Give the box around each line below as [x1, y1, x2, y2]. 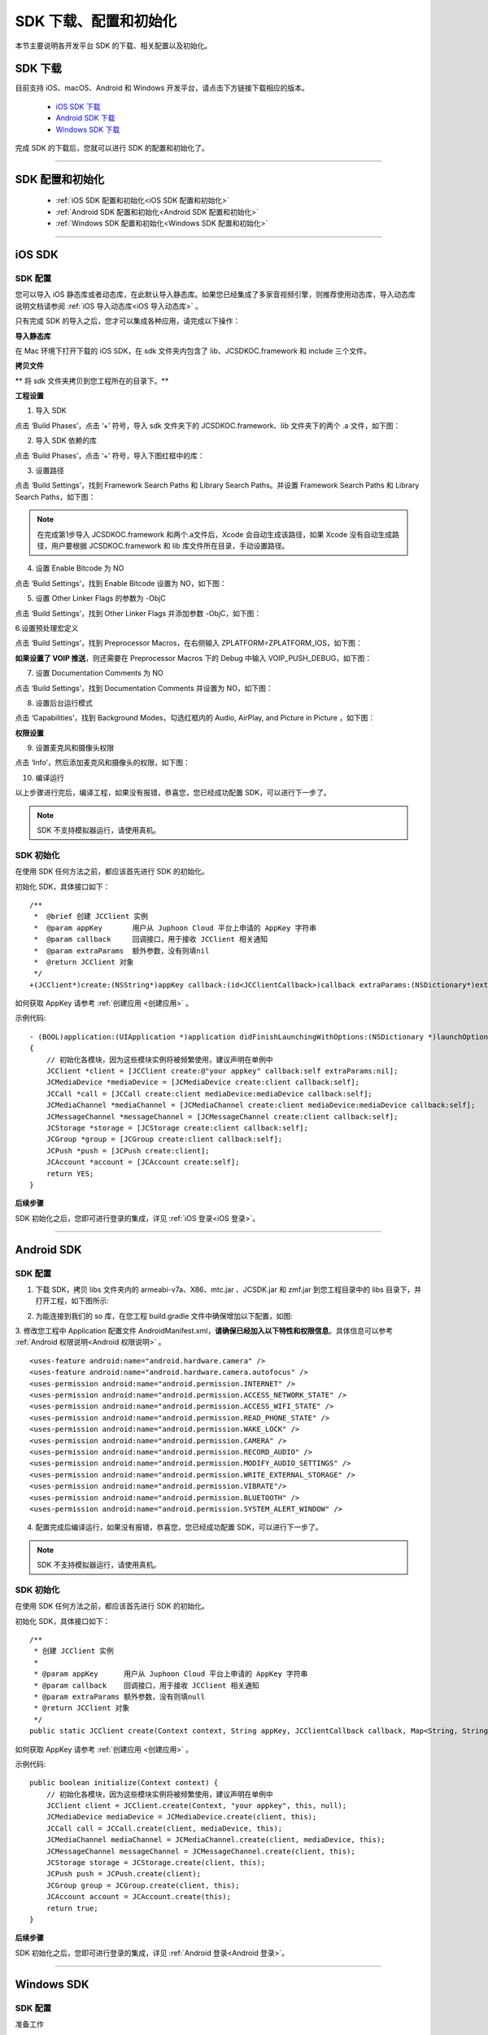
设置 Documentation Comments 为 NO [35, 668, 164, 678]
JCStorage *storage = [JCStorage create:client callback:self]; [46, 1123, 308, 1132]
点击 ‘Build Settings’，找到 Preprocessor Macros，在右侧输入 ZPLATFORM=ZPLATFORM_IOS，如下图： [15, 638, 363, 648]
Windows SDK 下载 [55, 125, 120, 134]
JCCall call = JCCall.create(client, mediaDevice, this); [46, 1823, 283, 1833]
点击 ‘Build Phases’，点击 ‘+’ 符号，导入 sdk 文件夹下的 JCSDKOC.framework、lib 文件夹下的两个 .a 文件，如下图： [15, 420, 401, 431]
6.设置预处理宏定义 [15, 623, 79, 632]
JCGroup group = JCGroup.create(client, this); [46, 1880, 240, 1890]
